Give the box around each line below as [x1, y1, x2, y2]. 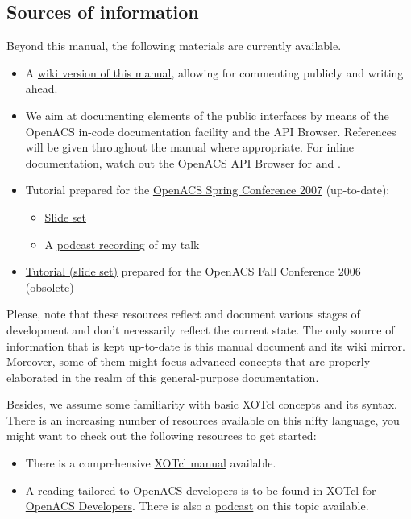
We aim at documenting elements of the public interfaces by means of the [25, 106, 389, 123]
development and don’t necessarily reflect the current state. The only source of [6, 321, 395, 338]
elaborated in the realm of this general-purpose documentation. [6, 368, 319, 385]
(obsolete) [25, 278, 74, 295]
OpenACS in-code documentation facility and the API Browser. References [25, 122, 396, 139]
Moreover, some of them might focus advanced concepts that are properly [6, 353, 371, 370]
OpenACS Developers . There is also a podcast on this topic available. [25, 497, 369, 514]
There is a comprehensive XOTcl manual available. [25, 455, 276, 471]
